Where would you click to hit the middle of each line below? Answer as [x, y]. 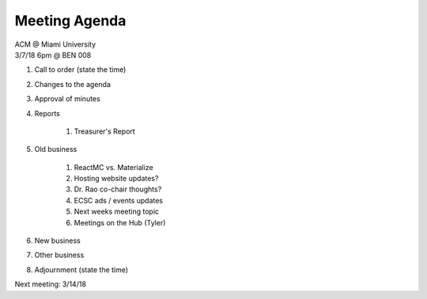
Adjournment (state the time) [81, 270]
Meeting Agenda [70, 21]
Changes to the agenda [72, 84]
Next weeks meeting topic [117, 212]
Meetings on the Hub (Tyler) [120, 222]
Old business [56, 149]
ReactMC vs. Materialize [113, 167]
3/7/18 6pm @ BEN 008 [53, 55]
